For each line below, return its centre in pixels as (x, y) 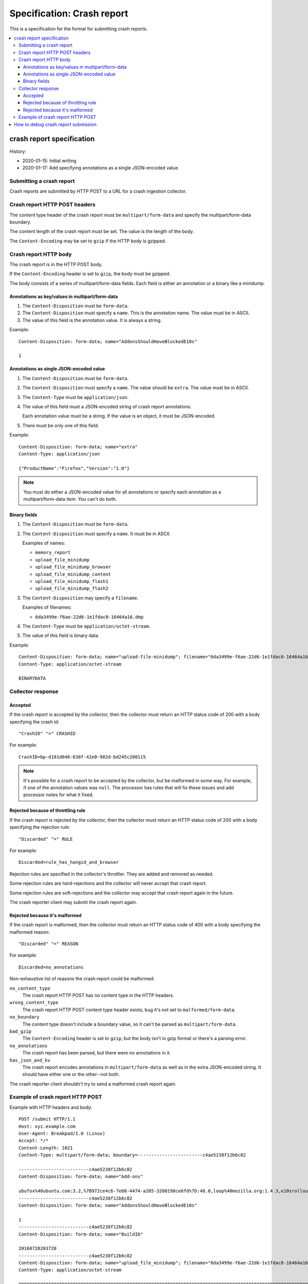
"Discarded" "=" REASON (49, 944)
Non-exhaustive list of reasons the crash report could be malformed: (82, 979)
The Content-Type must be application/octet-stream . (86, 626)
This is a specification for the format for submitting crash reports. (79, 29)
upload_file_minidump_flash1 (72, 581)
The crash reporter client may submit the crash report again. (73, 902)
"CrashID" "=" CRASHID (47, 734)
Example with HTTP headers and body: (51, 1107)
